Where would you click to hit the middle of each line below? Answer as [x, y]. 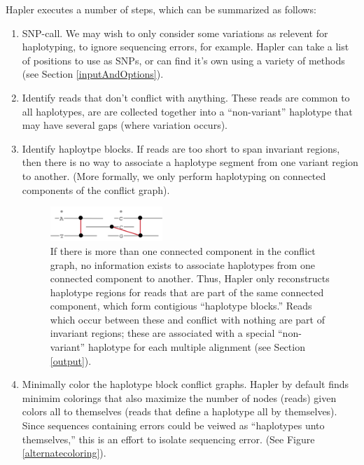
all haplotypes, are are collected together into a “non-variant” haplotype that [187, 111]
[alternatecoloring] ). [64, 453]
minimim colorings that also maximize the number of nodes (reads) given [179, 397]
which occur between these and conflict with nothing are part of [187, 319]
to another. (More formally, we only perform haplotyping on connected [174, 175]
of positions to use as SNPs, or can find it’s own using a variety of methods [183, 60]
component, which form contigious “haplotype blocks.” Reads [181, 306]
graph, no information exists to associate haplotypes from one [182, 264]
